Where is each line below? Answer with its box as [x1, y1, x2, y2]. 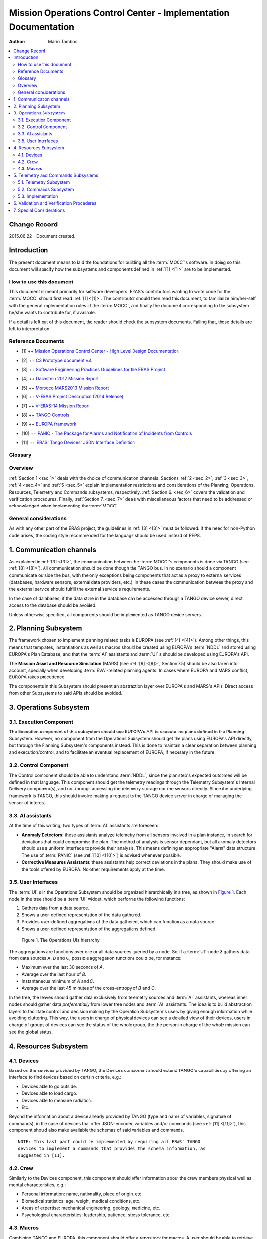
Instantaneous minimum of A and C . [21, 978, 95, 984]
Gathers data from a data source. [21, 905, 89, 911]
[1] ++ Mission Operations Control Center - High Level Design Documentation [21, 348, 179, 354]
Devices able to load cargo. [21, 1090, 78, 1096]
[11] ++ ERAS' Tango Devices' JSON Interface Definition [21, 439, 135, 446]
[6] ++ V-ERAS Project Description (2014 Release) [21, 394, 124, 400]
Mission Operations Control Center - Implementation [9, 7, 230, 18]
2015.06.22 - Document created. [9, 233, 76, 239]
